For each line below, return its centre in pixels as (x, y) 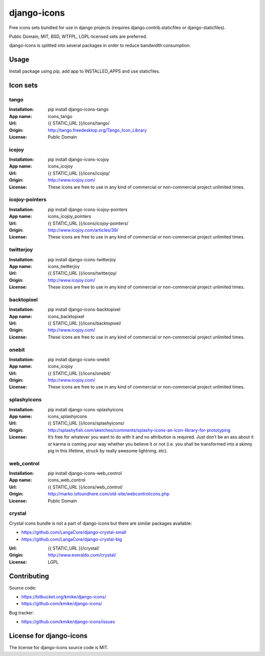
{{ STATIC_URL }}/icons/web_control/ (85, 487)
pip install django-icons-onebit (79, 359)
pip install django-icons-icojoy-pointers (88, 209)
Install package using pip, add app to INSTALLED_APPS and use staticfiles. (85, 71)
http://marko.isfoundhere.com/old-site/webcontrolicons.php (109, 494)
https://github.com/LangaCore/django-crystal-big (72, 539)
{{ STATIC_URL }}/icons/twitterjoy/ (82, 273)
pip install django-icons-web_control (85, 473)
